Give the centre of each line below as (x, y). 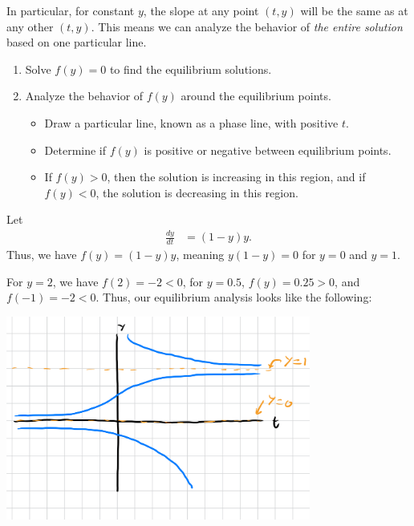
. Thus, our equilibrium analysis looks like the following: (234, 297)
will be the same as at (354, 10)
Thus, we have (42, 255)
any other (30, 26)
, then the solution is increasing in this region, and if (236, 177)
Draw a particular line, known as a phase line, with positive (191, 122)
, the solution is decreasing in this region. (197, 192)
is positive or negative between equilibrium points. (268, 150)
